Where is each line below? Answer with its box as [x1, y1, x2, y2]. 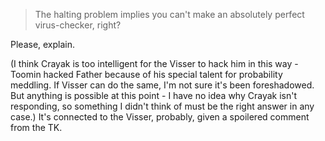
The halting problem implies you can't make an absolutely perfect [34, 9, 305, 20]
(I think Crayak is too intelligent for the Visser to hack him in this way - [10, 58, 299, 69]
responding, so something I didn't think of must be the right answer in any [10, 100, 315, 112]
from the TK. [10, 122, 63, 133]
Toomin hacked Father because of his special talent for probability [10, 69, 283, 80]
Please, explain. [10, 39, 76, 50]
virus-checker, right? [34, 19, 122, 31]
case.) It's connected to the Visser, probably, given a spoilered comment [10, 111, 310, 123]
